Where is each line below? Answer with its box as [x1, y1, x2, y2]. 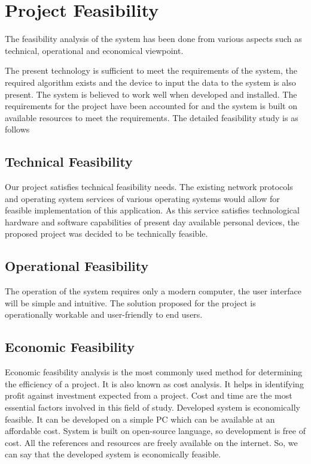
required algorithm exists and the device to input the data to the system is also [5, 76, 296, 88]
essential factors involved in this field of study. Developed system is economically [5, 401, 300, 414]
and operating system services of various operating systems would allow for [5, 192, 280, 204]
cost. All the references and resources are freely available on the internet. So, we [5, 436, 298, 448]
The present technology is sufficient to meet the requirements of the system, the [5, 64, 297, 77]
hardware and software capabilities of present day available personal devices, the [5, 215, 300, 228]
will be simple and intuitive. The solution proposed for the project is [5, 296, 256, 309]
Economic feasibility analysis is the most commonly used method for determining [5, 366, 303, 378]
